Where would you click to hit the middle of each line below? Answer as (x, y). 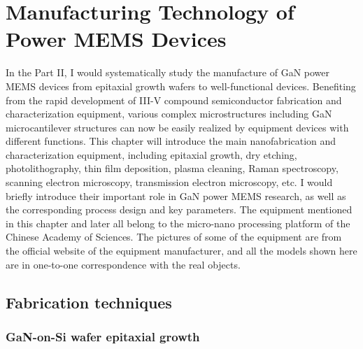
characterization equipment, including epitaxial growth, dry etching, (151, 154)
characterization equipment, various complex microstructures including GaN (169, 114)
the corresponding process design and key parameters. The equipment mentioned (179, 209)
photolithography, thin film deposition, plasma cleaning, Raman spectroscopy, (172, 168)
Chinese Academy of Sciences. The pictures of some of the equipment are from (174, 237)
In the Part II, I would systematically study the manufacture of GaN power (168, 72)
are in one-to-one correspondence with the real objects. (123, 264)
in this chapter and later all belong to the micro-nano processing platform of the (178, 223)
